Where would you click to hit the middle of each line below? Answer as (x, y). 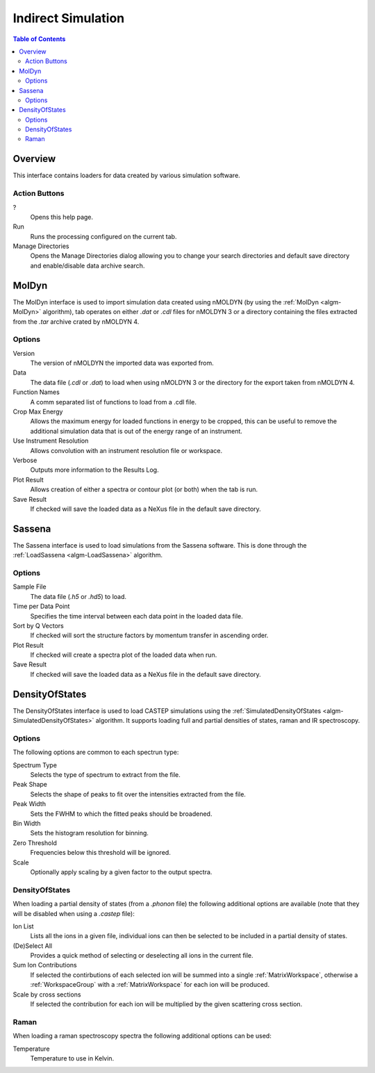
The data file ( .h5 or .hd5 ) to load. (78, 596)
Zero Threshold (35, 843)
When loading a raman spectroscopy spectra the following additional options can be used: (142, 1036)
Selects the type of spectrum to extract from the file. (105, 775)
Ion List (23, 926)
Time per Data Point (41, 606)
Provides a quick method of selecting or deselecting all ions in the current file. (142, 956)
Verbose (25, 460)
